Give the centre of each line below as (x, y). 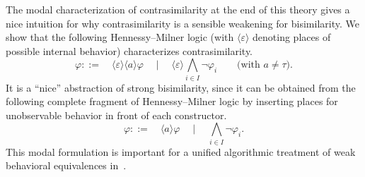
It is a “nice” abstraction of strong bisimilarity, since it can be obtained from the (181, 87)
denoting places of (292, 37)
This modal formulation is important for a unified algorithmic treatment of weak (181, 151)
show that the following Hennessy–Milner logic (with (120, 37)
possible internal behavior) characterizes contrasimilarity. (129, 50)
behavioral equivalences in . (66, 165)
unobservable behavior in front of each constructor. (116, 115)
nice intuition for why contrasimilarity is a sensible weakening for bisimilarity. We (182, 23)
